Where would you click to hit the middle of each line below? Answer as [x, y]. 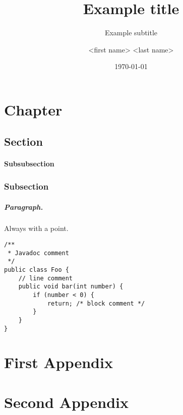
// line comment [46, 278]
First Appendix [58, 362]
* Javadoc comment [38, 253]
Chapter [33, 109]
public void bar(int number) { [71, 287]
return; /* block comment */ [96, 303]
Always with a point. [36, 228]
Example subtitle [131, 33]
